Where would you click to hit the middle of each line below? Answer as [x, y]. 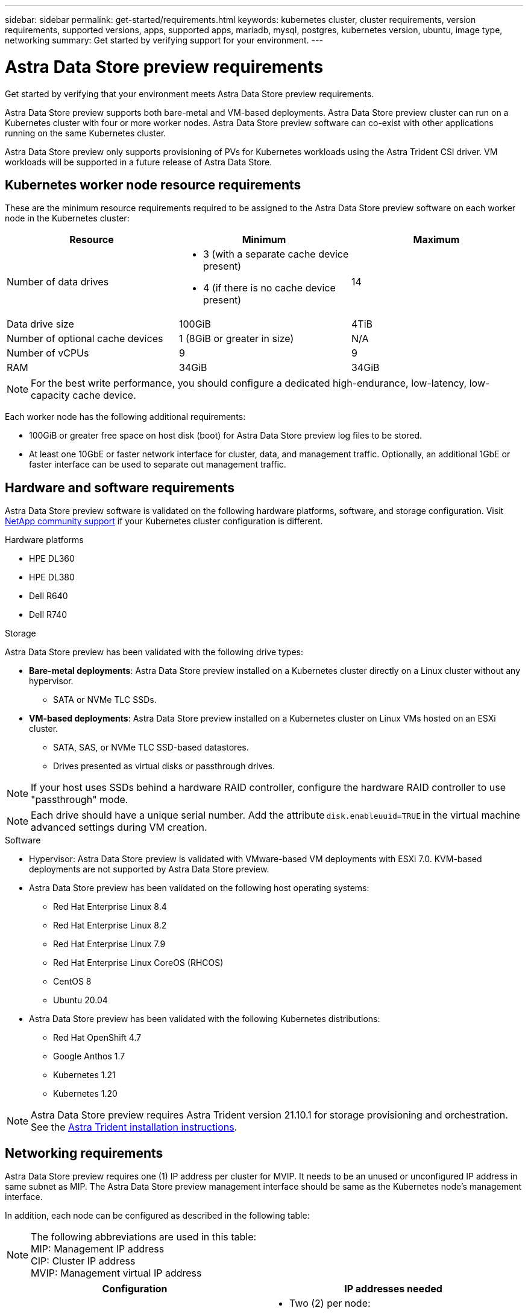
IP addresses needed [393, 1289]
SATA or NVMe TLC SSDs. [105, 700]
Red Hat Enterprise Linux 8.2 [110, 925]
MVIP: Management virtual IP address [116, 1273]
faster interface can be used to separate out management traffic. [158, 465]
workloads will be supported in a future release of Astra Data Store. [139, 162]
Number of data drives [58, 282]
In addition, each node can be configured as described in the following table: [157, 1216]
